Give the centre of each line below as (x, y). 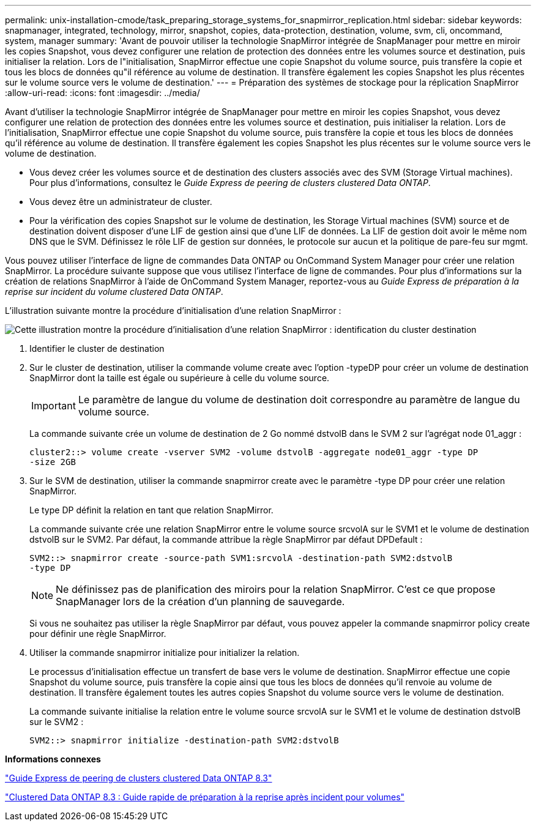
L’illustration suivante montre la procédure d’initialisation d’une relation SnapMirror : (173, 311)
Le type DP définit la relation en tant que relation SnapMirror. (151, 510)
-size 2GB (53, 462)
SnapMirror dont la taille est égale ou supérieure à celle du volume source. (180, 378)
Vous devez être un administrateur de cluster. (121, 202)
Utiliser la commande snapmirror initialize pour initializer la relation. (165, 653)
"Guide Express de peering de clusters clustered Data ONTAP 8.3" (139, 778)
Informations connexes (53, 759)
